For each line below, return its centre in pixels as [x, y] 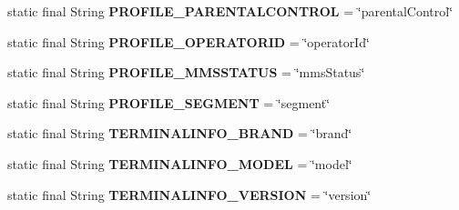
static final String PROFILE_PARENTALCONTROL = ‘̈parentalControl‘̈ [230, 11]
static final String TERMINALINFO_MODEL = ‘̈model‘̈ [180, 163]
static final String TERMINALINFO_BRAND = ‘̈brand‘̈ [180, 133]
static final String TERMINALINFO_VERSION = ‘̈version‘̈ [189, 194]
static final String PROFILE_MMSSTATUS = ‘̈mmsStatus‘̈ [186, 72]
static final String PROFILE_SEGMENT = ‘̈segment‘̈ [169, 102]
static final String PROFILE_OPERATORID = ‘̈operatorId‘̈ [189, 41]
